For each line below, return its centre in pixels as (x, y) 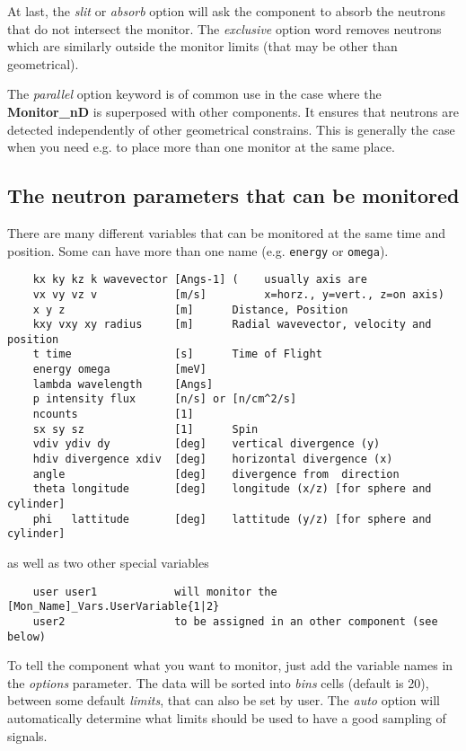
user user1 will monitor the (155, 592)
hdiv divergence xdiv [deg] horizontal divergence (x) (213, 459)
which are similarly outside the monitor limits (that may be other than (202, 46)
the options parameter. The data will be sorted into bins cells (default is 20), (218, 682)
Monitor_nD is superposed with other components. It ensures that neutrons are (233, 111)
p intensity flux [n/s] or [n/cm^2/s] (165, 399)
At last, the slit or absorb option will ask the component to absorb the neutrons (227, 11)
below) (26, 636)
